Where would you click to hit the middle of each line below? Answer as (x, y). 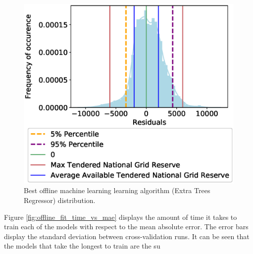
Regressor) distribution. (60, 200)
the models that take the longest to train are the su (82, 246)
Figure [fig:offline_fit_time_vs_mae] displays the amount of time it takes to (121, 217)
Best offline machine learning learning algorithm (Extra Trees (117, 190)
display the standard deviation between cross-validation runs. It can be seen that (127, 236)
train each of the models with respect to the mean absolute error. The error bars (126, 227)
